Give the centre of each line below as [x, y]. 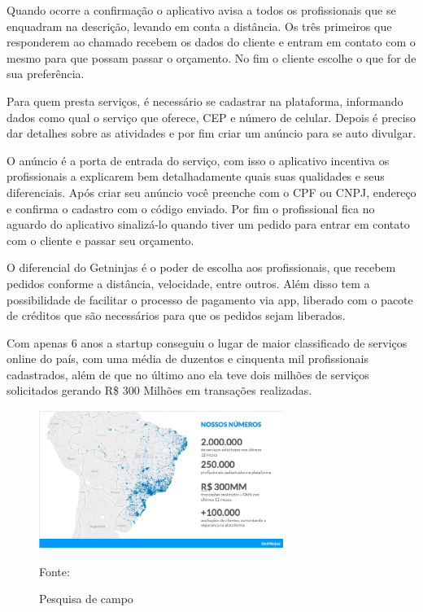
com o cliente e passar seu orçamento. [100, 240]
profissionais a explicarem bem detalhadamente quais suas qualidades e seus [196, 176]
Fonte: [55, 571]
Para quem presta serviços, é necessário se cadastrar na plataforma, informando [205, 101]
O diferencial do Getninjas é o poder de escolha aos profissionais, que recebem [201, 267]
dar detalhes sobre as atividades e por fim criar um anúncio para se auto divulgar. [211, 133]
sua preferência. [46, 74]
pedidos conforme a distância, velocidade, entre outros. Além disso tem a [188, 283]
